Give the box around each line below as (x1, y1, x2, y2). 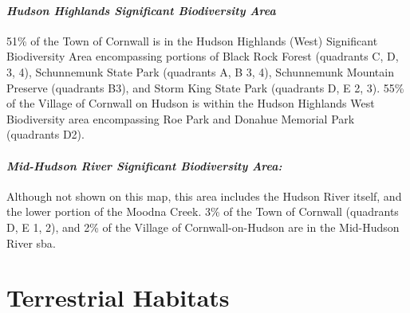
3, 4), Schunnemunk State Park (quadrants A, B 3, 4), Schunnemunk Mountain (6, 63, 394, 80)
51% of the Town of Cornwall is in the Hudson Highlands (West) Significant (6, 32, 378, 49)
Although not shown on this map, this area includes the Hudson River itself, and (6, 187, 402, 204)
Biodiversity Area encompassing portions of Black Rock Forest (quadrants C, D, (6, 48, 399, 65)
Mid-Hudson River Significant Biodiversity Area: (6, 157, 282, 174)
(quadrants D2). (6, 126, 85, 143)
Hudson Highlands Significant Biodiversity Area (6, 2, 276, 18)
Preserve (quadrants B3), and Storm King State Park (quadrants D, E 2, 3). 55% (6, 79, 404, 96)
